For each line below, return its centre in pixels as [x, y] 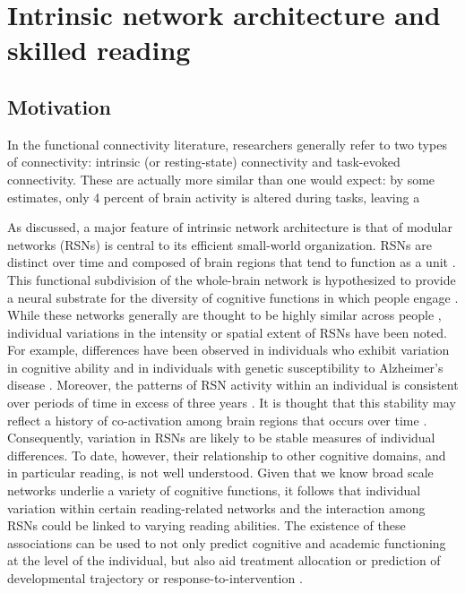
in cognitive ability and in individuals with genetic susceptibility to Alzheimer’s [225, 367]
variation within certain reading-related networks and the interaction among [216, 507]
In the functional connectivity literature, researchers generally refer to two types [227, 144]
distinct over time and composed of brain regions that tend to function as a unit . [232, 262]
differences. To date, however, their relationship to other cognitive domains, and [227, 455]
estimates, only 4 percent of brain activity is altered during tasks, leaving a [214, 197]
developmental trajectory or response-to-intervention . [155, 578]
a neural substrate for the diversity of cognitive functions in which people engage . [233, 297]
